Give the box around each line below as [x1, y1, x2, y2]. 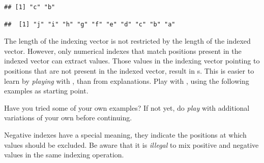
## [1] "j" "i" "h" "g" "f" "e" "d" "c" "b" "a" [4, 20, 175, 28]
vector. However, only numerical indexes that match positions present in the [4, 45, 242, 56]
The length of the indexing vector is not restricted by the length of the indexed [4, 36, 251, 46]
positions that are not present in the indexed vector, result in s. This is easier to [4, 65, 254, 76]
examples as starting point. [4, 85, 89, 96]
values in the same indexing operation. [4, 149, 124, 160]
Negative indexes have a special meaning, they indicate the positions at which [4, 129, 247, 140]
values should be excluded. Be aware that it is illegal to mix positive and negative [4, 139, 259, 150]
